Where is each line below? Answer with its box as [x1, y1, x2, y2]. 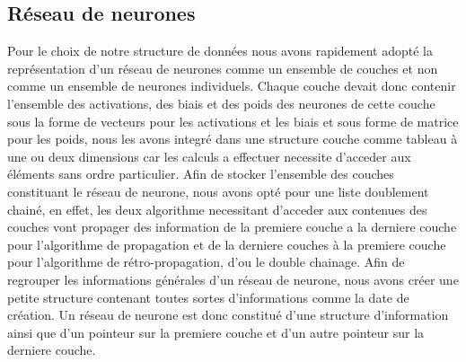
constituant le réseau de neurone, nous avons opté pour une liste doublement [7, 181, 429, 200]
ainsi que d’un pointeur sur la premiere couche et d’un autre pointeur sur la [7, 322, 425, 341]
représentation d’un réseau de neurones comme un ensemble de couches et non [7, 58, 438, 77]
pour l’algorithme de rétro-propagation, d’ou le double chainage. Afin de [7, 252, 405, 271]
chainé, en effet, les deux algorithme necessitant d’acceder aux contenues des [7, 199, 427, 218]
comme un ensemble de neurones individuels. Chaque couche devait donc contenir [7, 76, 456, 95]
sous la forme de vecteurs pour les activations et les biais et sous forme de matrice [7, 111, 459, 130]
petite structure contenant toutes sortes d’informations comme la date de [7, 287, 409, 306]
